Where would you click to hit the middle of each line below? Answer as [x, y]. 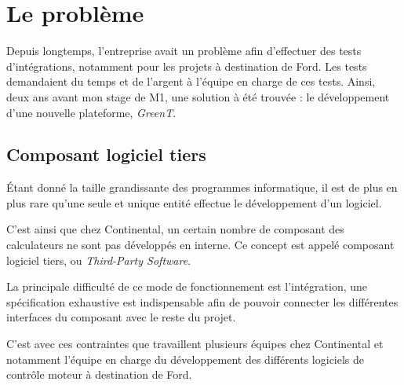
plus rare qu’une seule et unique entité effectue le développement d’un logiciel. [194, 202]
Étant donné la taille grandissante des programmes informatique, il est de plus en [202, 187]
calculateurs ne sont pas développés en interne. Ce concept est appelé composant [200, 245]
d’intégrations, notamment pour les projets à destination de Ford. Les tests [187, 66]
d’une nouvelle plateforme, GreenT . [91, 112]
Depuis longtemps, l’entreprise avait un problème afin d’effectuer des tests [184, 51]
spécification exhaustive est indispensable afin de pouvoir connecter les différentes [202, 301]
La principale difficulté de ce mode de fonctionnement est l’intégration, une [187, 286]
